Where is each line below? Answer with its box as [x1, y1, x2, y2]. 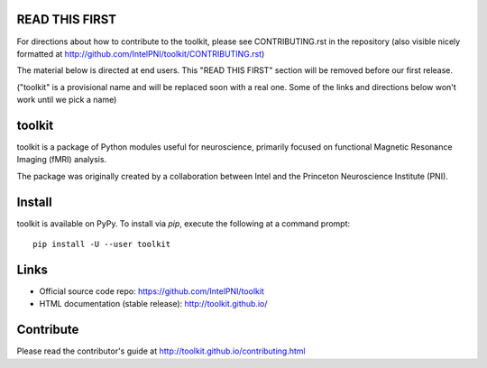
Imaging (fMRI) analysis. [16, 154, 107, 165]
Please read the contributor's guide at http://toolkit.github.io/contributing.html [16, 345, 306, 356]
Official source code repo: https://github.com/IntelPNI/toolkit [39, 285, 265, 297]
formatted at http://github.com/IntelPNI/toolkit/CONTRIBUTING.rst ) [16, 48, 265, 59]
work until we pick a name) [16, 95, 117, 106]
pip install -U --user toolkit [32, 239, 171, 250]
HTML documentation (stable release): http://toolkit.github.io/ [39, 299, 268, 309]
